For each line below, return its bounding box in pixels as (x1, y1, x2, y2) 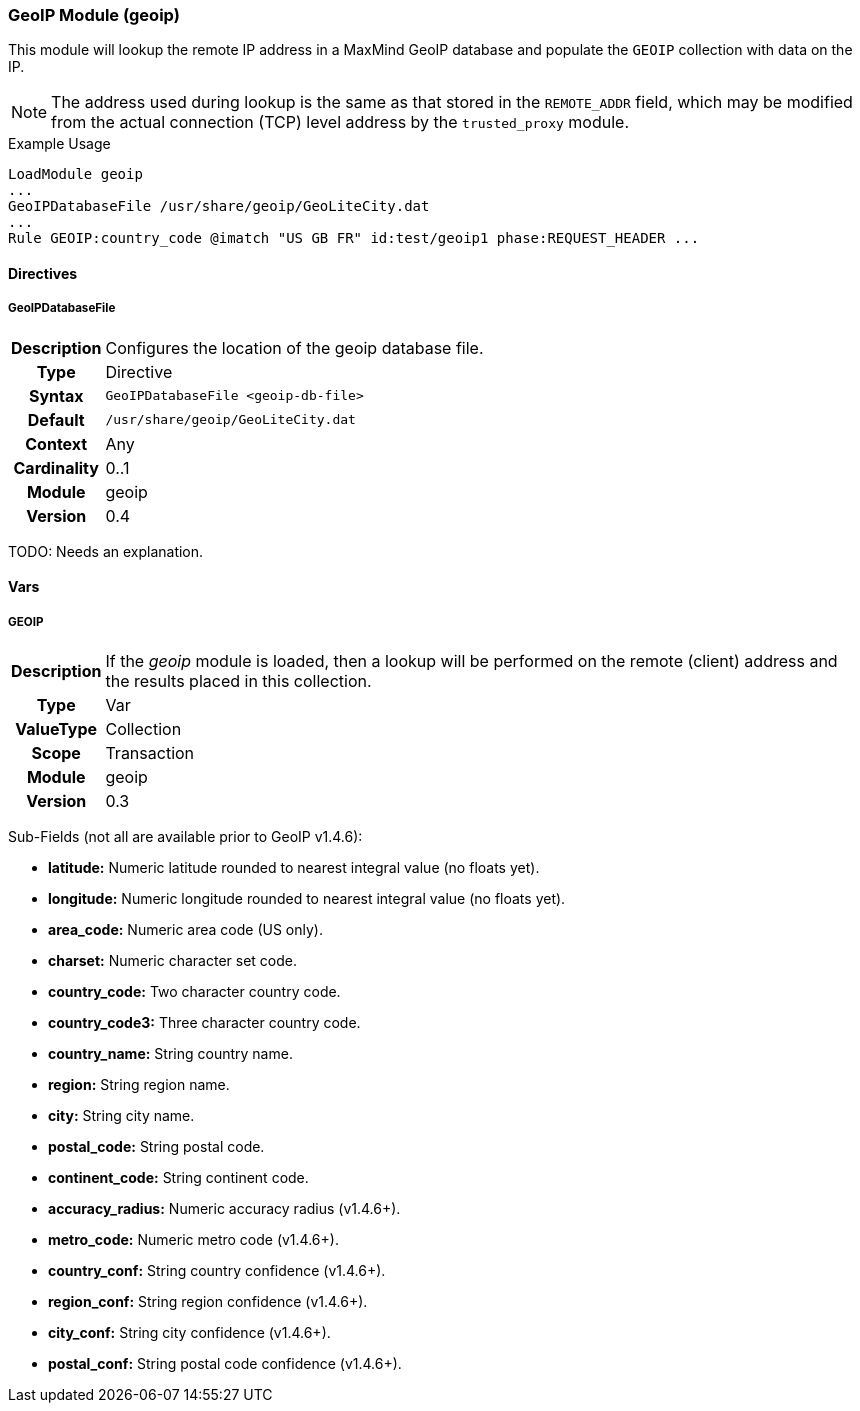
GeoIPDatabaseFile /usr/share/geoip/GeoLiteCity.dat (8, 198, 430, 215)
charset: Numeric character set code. (48, 952, 297, 970)
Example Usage (8, 135, 111, 153)
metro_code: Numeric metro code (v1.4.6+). (48, 1231, 339, 1249)
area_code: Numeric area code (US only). (48, 921, 323, 939)
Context (25, 433, 88, 454)
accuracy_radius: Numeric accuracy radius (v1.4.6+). (48, 1200, 401, 1218)
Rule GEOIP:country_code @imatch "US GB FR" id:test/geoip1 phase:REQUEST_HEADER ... (8, 230, 700, 247)
